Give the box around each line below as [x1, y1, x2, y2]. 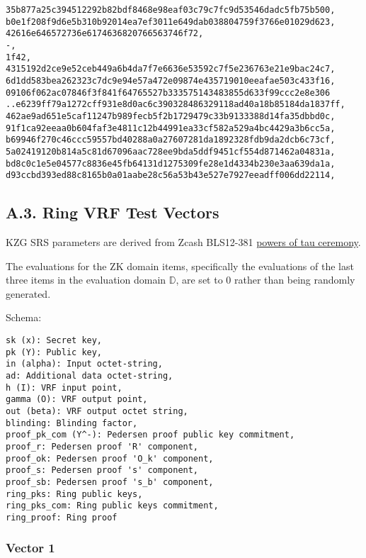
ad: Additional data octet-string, [6, 370, 173, 381]
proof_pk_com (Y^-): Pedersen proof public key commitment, [6, 430, 295, 440]
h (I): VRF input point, [6, 382, 122, 393]
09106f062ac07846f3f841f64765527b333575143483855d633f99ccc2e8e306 [6, 87, 331, 98]
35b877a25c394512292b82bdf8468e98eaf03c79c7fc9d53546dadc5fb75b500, [6, 5, 336, 15]
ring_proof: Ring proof [6, 512, 118, 523]
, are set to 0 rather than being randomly [176, 272, 355, 287]
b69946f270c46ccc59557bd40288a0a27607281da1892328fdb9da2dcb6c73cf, [6, 135, 336, 145]
